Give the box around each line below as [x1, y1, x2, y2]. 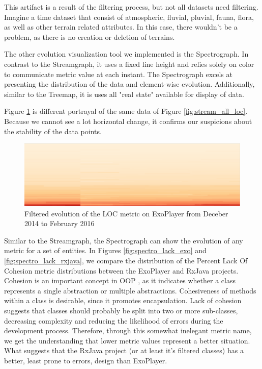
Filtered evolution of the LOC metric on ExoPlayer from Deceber [24, 208, 228, 218]
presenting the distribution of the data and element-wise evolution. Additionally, [4, 79, 255, 89]
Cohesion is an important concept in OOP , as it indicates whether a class [4, 275, 236, 286]
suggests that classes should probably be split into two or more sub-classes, [4, 305, 238, 316]
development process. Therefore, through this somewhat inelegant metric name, [4, 325, 252, 336]
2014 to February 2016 [24, 218, 95, 229]
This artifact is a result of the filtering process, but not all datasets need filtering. [4, 2, 258, 12]
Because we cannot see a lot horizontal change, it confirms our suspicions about [4, 115, 252, 126]
